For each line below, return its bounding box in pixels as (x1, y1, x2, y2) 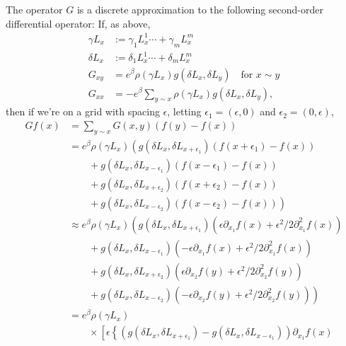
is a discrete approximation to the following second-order (76, 2, 323, 16)
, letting (167, 104, 202, 119)
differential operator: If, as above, (6, 16, 151, 30)
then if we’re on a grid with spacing (6, 104, 160, 119)
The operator (6, 2, 63, 16)
